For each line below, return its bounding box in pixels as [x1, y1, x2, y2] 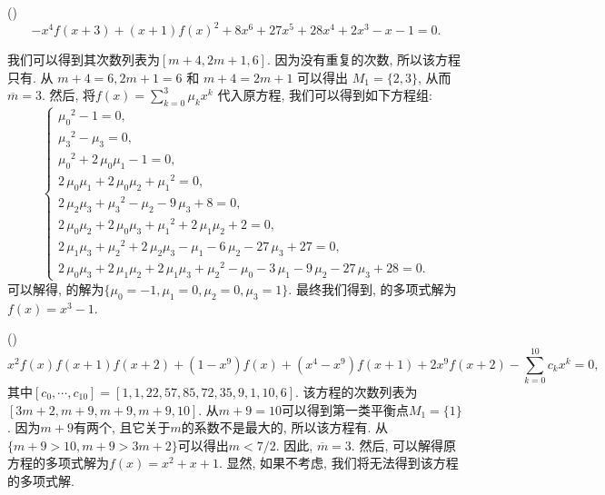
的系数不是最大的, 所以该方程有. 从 [181, 418, 388, 437]
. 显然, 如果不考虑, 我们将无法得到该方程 [218, 453, 459, 472]
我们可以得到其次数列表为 [7, 50, 160, 69]
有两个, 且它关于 [73, 418, 171, 437]
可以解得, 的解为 [7, 279, 104, 298]
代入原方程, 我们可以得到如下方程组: [217, 85, 432, 104]
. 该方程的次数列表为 [295, 381, 418, 401]
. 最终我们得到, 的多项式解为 [288, 279, 457, 298]
